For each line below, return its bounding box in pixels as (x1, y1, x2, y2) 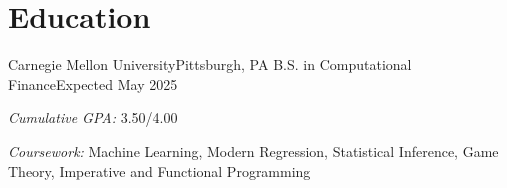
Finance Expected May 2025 (8, 73, 178, 94)
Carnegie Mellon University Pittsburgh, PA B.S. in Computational (8, 54, 412, 75)
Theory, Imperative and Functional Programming (8, 160, 311, 181)
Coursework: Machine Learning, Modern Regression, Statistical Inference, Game (8, 140, 499, 161)
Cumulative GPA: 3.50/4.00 (8, 107, 178, 128)
